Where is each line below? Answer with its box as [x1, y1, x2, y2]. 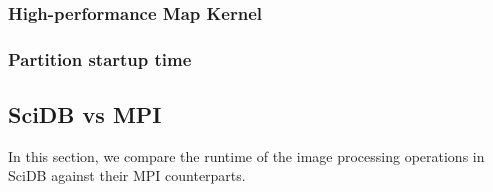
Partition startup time [8, 46, 192, 71]
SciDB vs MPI [8, 99, 162, 130]
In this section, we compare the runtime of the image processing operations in [8, 145, 485, 166]
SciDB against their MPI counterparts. [8, 165, 246, 186]
